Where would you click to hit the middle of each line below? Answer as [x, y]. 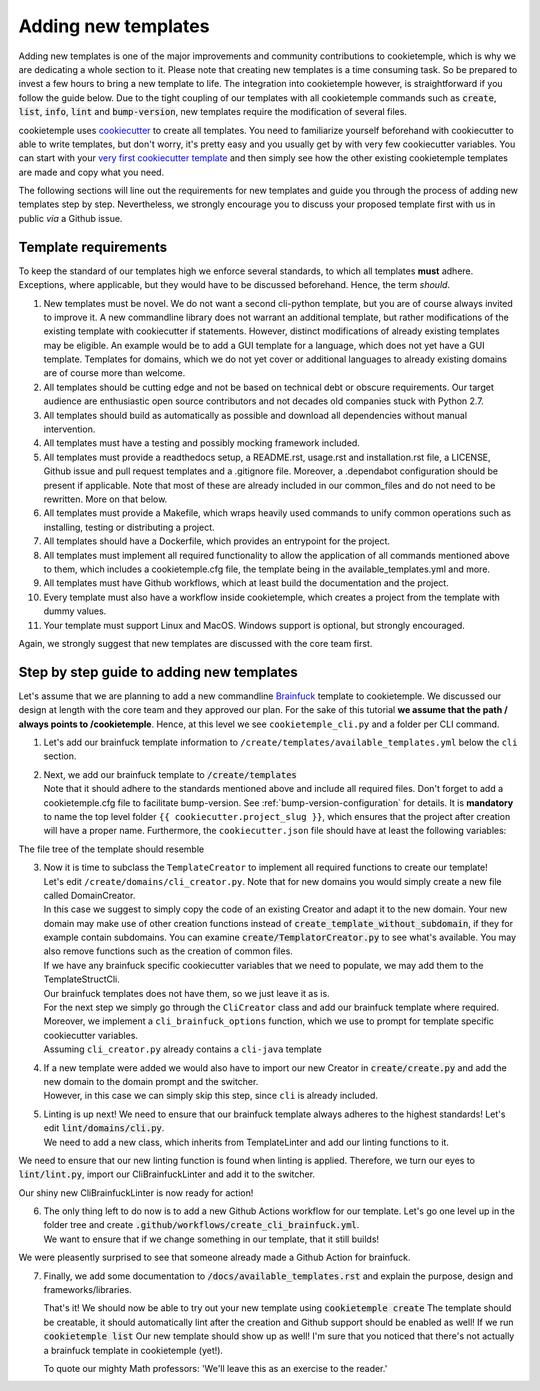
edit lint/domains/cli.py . [104, 1128]
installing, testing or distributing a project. [129, 527]
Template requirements [93, 246]
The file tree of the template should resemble [111, 849]
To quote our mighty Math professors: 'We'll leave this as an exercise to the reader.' [215, 1368]
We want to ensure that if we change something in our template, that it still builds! [211, 1239]
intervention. [69, 429]
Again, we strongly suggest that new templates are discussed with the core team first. [195, 643]
